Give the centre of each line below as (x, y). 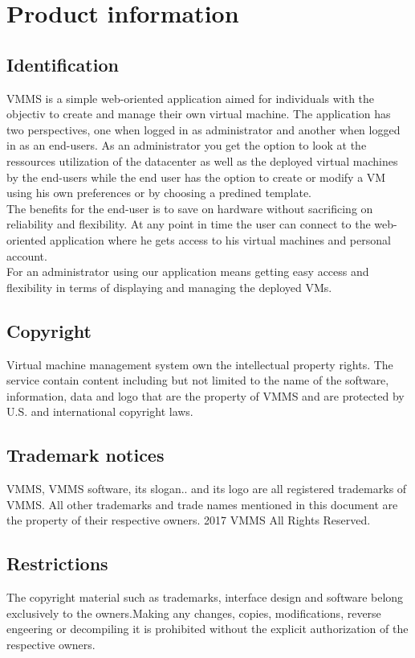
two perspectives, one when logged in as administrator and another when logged (203, 129)
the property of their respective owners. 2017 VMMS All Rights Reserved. (189, 520)
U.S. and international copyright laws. (100, 411)
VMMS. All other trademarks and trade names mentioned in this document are (202, 504)
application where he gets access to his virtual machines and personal (220, 239)
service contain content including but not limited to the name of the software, (198, 380)
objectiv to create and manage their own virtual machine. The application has (199, 114)
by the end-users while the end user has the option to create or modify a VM (196, 177)
